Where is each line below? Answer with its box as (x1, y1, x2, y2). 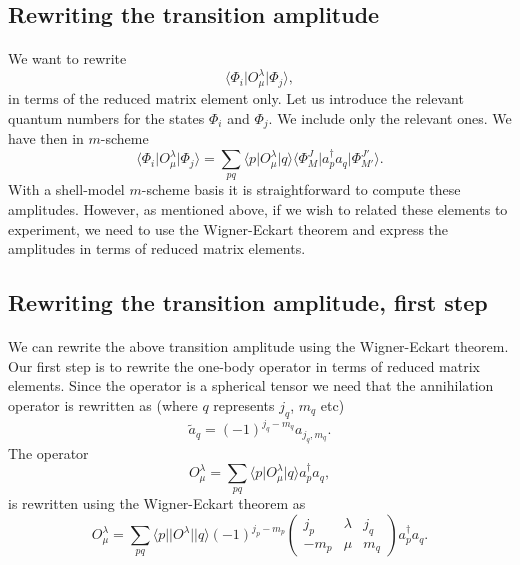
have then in (8, 127, 84, 148)
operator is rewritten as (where (8, 394, 198, 415)
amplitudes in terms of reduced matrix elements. (8, 238, 306, 259)
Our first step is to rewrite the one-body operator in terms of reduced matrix (8, 355, 480, 376)
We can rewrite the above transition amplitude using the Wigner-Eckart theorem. (8, 336, 509, 357)
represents (213, 394, 275, 415)
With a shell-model (8, 179, 125, 200)
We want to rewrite (8, 48, 127, 69)
